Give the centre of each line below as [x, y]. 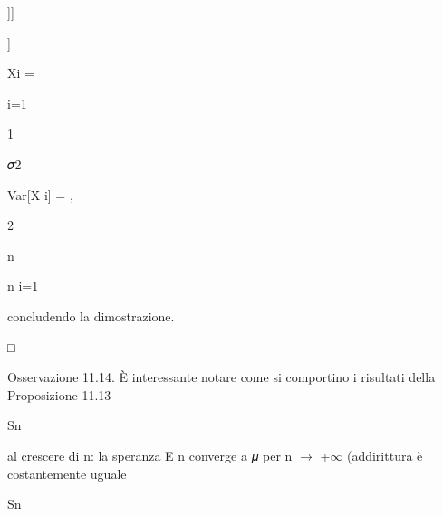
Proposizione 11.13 [59, 394]
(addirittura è [385, 455]
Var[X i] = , [40, 194]
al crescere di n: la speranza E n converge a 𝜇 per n [150, 455]
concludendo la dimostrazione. [91, 315]
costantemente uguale [67, 473]
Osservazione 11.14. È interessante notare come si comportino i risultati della [221, 377]
